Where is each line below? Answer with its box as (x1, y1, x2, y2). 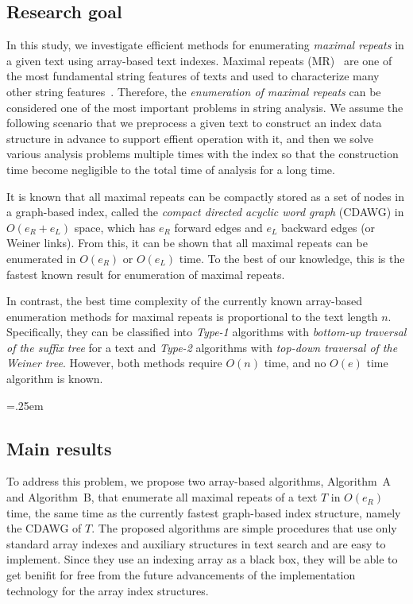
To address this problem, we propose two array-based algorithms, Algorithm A (6, 473, 392, 490)
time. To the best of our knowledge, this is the (179, 250, 405, 266)
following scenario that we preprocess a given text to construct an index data (6, 114, 382, 131)
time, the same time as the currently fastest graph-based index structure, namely (6, 504, 401, 521)
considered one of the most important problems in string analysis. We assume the (6, 99, 403, 115)
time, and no (264, 354, 326, 371)
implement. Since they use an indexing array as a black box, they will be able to (6, 551, 398, 567)
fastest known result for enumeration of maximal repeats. (6, 265, 285, 282)
